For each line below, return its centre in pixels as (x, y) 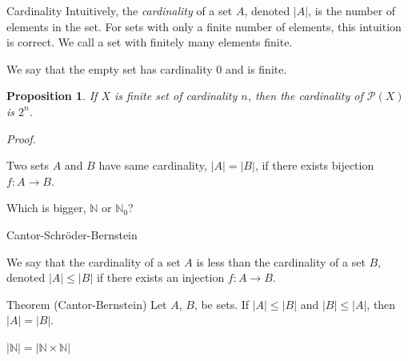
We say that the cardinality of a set (94, 261)
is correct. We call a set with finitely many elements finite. (150, 42)
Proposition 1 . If (52, 96)
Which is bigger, (46, 208)
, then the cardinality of (305, 96)
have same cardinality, (153, 165)
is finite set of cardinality (176, 96)
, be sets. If (222, 304)
